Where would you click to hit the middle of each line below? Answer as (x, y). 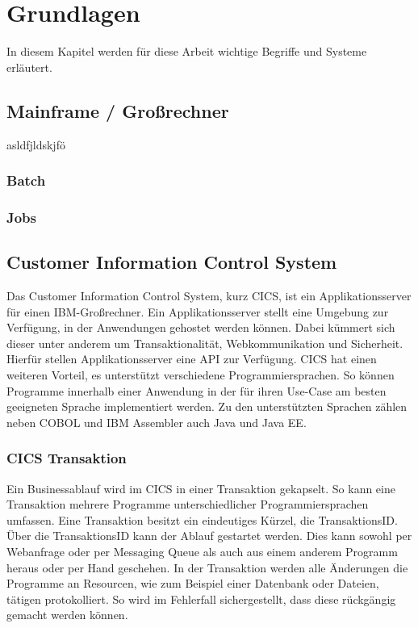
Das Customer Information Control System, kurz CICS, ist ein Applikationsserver (209, 295)
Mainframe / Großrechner (118, 110)
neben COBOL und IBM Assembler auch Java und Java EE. (157, 422)
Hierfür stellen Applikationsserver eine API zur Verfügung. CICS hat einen (192, 359)
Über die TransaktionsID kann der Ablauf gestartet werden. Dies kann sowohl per (209, 536)
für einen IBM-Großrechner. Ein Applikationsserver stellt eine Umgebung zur (198, 311)
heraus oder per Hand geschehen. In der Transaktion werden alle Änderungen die (207, 567)
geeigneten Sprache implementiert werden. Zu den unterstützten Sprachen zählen (207, 406)
